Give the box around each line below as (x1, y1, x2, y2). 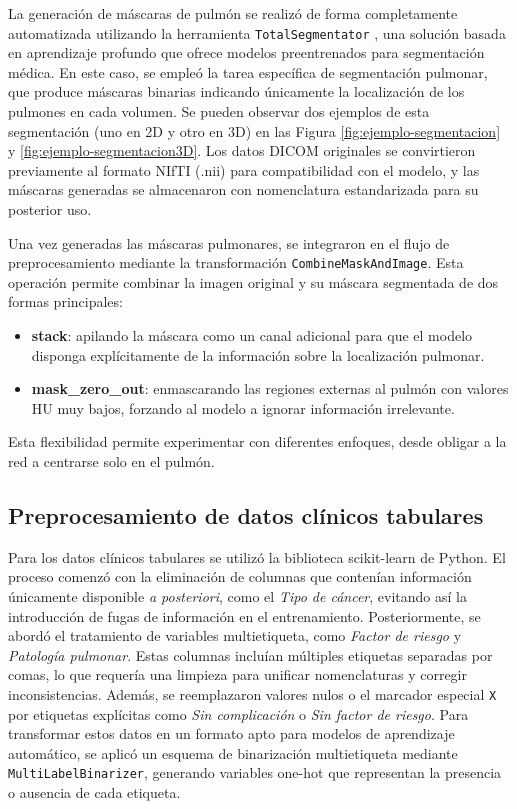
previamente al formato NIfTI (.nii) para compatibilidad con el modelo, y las (8, 159, 480, 180)
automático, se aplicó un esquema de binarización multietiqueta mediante (8, 742, 458, 763)
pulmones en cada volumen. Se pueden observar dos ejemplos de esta (8, 101, 430, 122)
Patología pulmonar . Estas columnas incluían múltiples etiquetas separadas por (8, 644, 493, 665)
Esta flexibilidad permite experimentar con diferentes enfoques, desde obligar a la (8, 431, 507, 452)
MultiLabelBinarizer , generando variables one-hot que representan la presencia (8, 762, 502, 783)
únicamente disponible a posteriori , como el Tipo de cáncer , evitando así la (8, 585, 467, 606)
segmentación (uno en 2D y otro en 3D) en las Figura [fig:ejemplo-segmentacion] (8, 120, 501, 141)
